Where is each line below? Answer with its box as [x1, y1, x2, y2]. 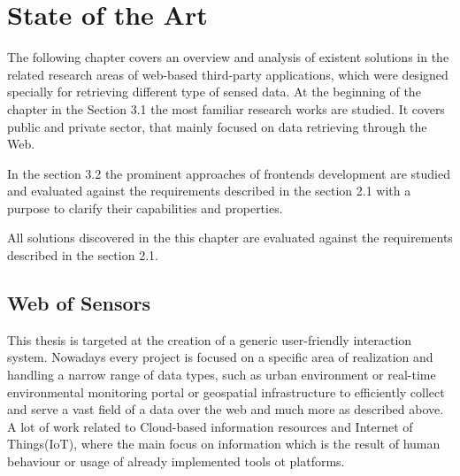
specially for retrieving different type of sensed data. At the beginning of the [7, 82, 421, 101]
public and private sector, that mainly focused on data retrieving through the [7, 117, 427, 135]
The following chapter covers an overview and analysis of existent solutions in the [7, 48, 449, 66]
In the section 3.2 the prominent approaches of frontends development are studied [7, 164, 450, 182]
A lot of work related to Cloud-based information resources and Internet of [7, 417, 413, 435]
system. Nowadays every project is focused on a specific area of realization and [7, 348, 433, 366]
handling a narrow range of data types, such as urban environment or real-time [7, 365, 436, 384]
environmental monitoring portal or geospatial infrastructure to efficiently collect [7, 382, 445, 401]
